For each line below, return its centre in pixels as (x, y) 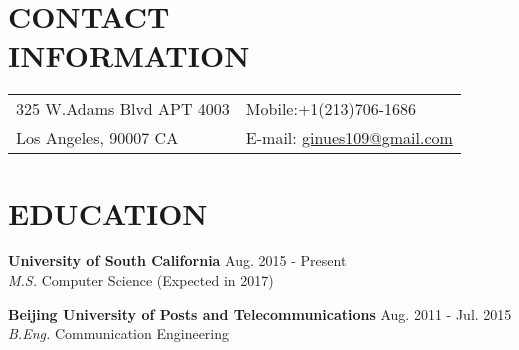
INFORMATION (129, 55)
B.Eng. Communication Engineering (119, 333)
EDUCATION (108, 212)
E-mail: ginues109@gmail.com (349, 138)
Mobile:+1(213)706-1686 (331, 109)
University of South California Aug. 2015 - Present (177, 260)
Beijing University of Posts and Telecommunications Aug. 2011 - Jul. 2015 (260, 313)
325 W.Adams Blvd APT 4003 (123, 109)
